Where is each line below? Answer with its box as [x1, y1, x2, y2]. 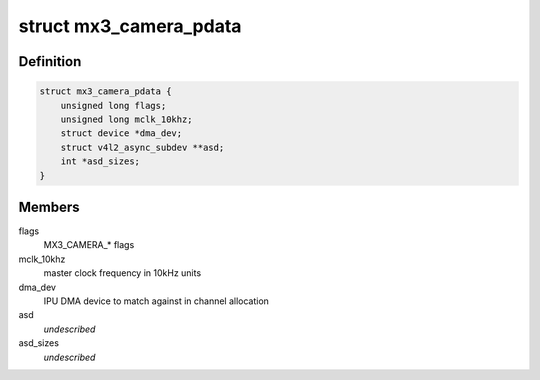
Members [18, 198, 80, 215]
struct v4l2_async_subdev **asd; [60, 141, 225, 153]
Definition [18, 53, 82, 70]
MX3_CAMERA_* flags [43, 239, 135, 251]
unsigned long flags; [60, 100, 167, 111]
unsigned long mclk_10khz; [60, 113, 194, 125]
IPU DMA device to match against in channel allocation [43, 295, 270, 307]
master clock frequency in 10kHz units [43, 267, 202, 279]
